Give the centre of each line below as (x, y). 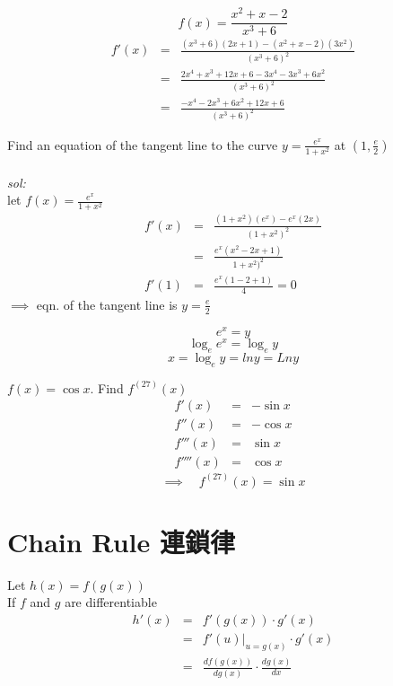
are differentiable (111, 602)
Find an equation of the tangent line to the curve (143, 144)
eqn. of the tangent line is (107, 304)
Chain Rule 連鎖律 (121, 541)
